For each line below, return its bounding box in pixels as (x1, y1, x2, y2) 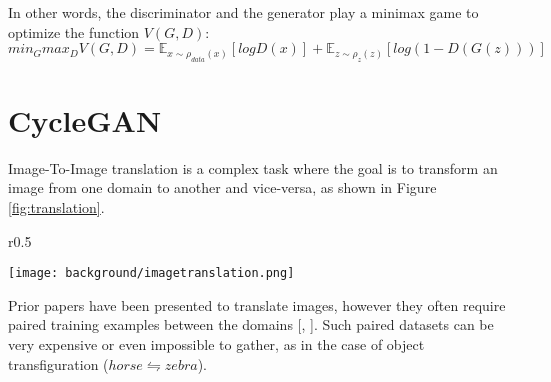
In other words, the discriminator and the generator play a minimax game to (8, 2, 479, 22)
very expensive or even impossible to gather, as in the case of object (8, 333, 425, 354)
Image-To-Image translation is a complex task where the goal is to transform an (8, 157, 498, 178)
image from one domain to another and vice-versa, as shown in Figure (8, 177, 437, 198)
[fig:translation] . (8, 196, 105, 217)
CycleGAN (8, 99, 162, 140)
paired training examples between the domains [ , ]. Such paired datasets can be (8, 314, 494, 335)
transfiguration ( (8, 353, 109, 374)
